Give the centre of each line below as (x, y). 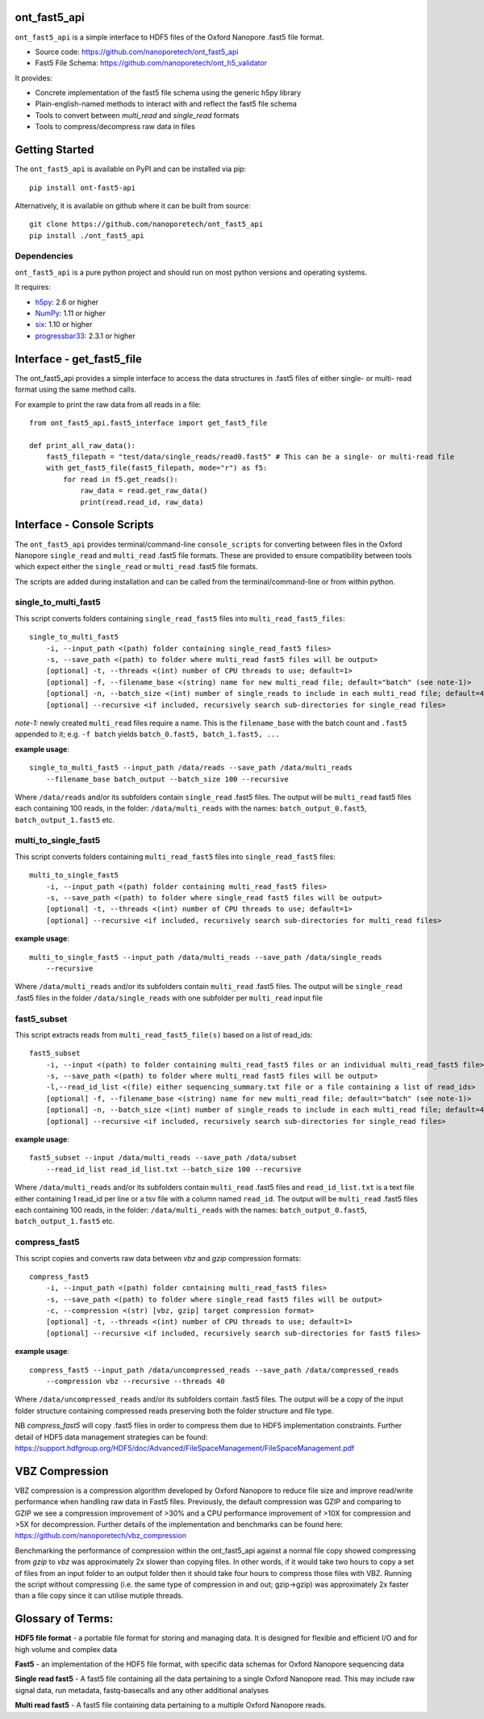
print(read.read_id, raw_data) (142, 502)
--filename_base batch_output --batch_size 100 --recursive (167, 779)
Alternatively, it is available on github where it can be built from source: (133, 205)
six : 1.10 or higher (64, 325)
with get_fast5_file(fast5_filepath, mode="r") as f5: (156, 468)
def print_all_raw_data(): (83, 445)
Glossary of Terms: (64, 1619)
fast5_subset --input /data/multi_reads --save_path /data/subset (163, 1158)
